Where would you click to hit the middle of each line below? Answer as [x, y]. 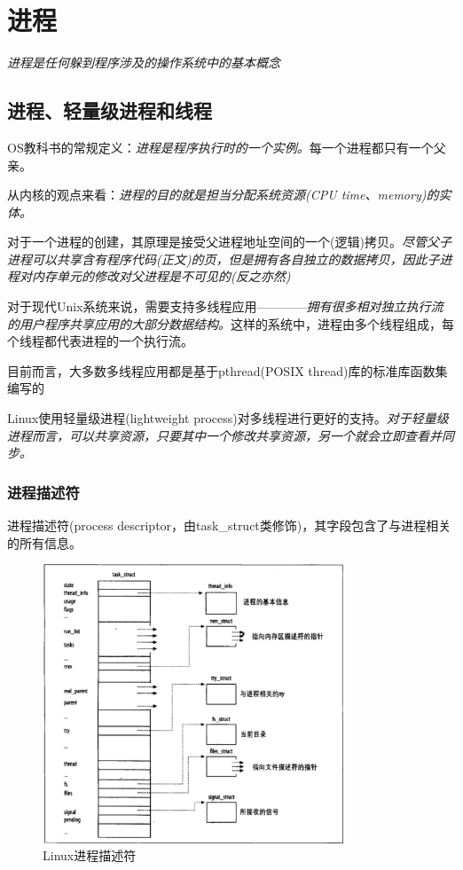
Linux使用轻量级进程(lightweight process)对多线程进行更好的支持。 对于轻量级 [228, 418]
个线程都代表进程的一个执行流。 [100, 341]
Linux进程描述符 [90, 855]
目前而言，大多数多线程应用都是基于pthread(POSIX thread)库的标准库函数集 [228, 370]
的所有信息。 [44, 542]
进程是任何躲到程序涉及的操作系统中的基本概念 [144, 63]
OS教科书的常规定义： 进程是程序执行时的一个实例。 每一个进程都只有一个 [220, 147]
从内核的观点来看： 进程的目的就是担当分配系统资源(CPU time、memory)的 [223, 195]
